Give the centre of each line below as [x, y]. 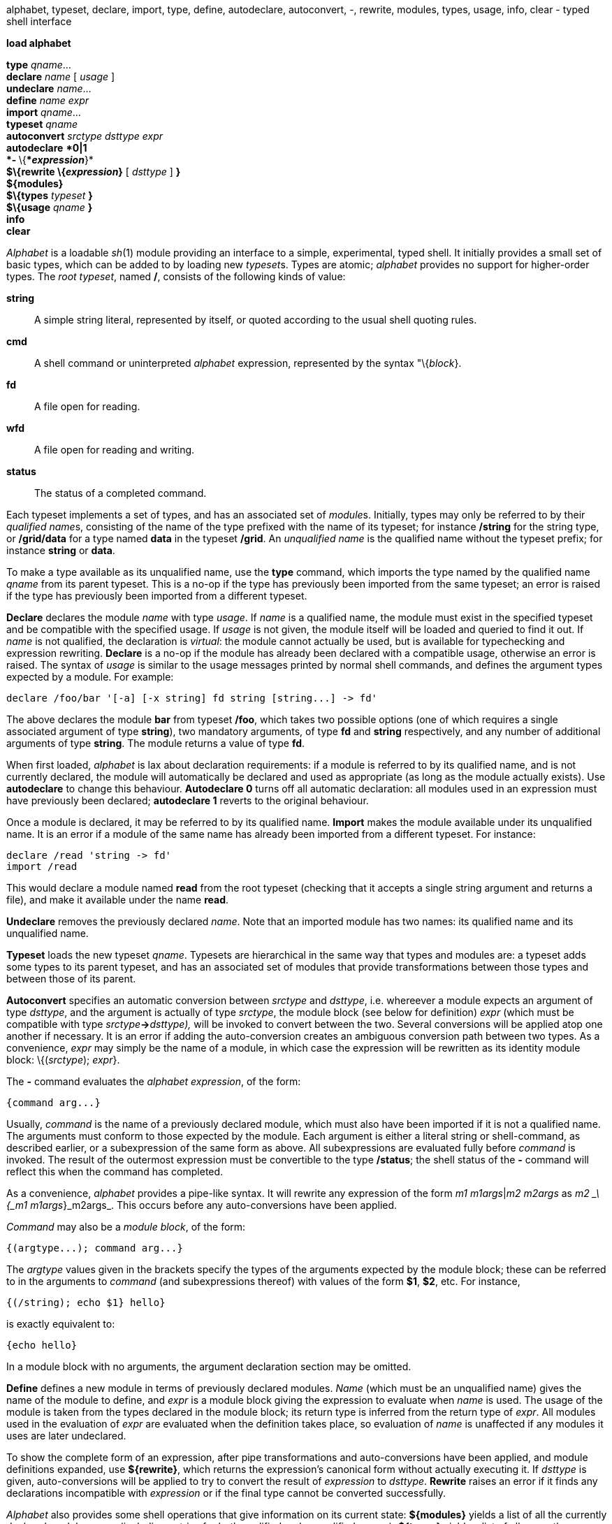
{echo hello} [42, 1345]
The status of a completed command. [121, 493]
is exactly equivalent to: [61, 1324]
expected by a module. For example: [90, 677]
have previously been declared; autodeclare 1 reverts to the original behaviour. [188, 800]
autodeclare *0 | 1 [47, 148]
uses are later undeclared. [66, 1436]
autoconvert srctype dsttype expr [85, 136]
